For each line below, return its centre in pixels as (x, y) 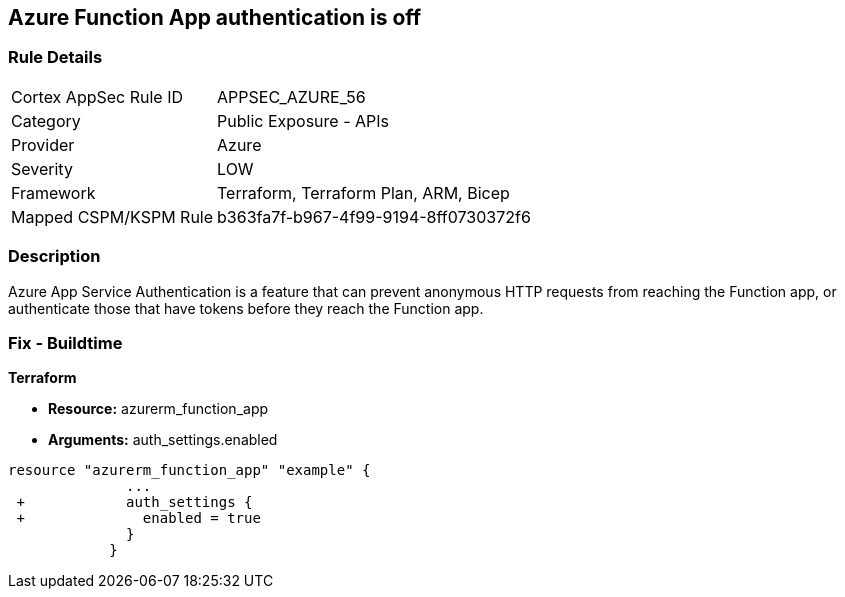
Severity (42, 168)
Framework (53, 192)
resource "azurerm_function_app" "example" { (189, 470)
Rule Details (55, 57)
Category (46, 120)
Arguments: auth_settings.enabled (163, 440)
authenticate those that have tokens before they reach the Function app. (246, 308)
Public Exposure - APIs (303, 120)
